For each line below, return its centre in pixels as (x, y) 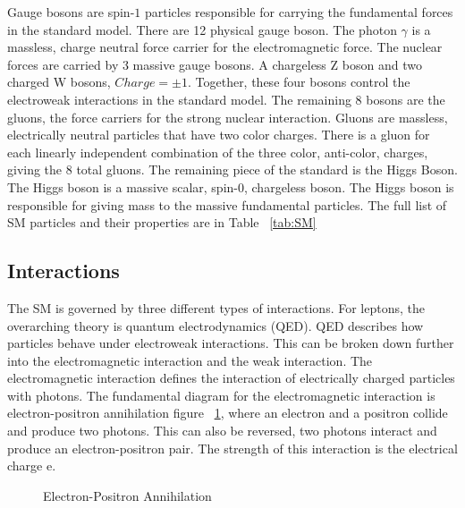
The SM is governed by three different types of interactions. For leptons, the (216, 307)
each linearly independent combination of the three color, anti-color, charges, (218, 152)
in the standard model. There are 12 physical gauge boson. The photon (202, 29)
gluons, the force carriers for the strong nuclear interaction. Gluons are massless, (228, 117)
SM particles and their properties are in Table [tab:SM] (162, 222)
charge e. (32, 466)
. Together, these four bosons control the (299, 82)
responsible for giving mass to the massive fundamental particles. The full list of (227, 204)
